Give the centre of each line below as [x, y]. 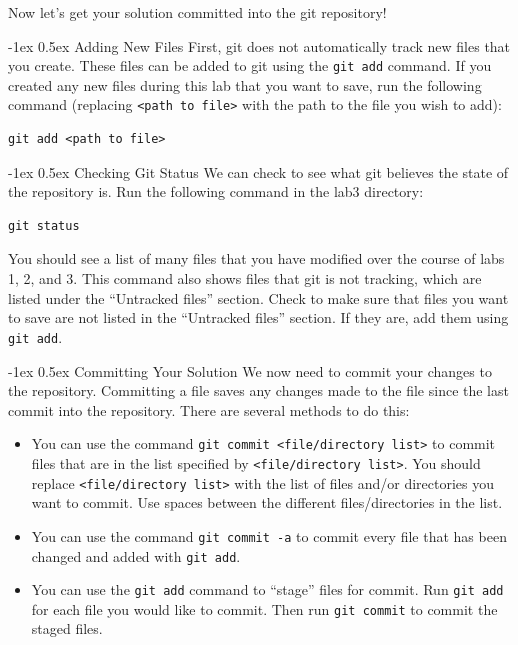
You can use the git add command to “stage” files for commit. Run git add [267, 589]
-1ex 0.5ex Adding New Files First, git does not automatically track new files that [259, 45]
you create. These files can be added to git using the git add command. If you [250, 65]
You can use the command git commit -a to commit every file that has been [269, 535]
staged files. [67, 628]
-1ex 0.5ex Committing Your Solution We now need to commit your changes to [250, 370]
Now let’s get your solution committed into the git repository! [197, 12]
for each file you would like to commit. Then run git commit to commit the [264, 608]
